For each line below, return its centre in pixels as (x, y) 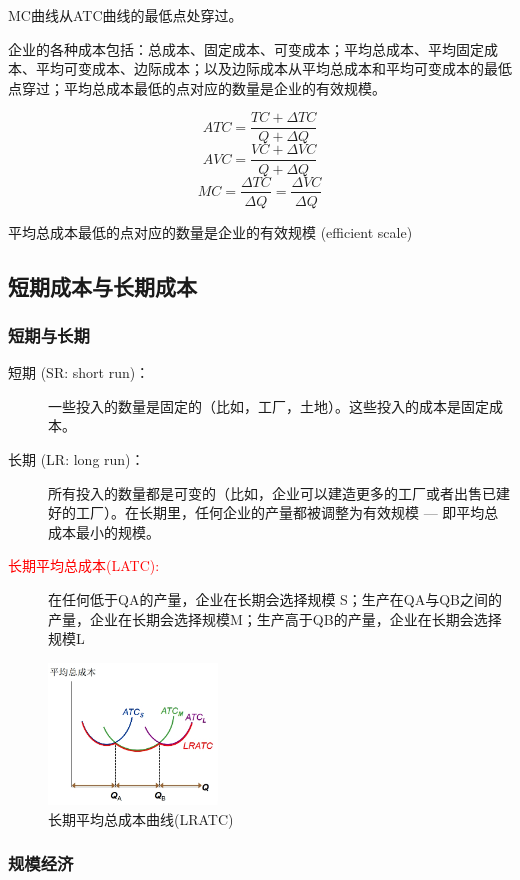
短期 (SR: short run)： (79, 372)
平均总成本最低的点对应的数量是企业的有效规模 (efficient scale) (210, 231)
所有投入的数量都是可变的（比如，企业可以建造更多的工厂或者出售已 (272, 492)
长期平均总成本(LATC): (84, 565)
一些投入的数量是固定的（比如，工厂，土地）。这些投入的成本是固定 (268, 405)
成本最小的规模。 (104, 531)
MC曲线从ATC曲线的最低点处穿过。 (125, 15)
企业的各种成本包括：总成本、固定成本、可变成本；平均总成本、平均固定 (246, 48)
